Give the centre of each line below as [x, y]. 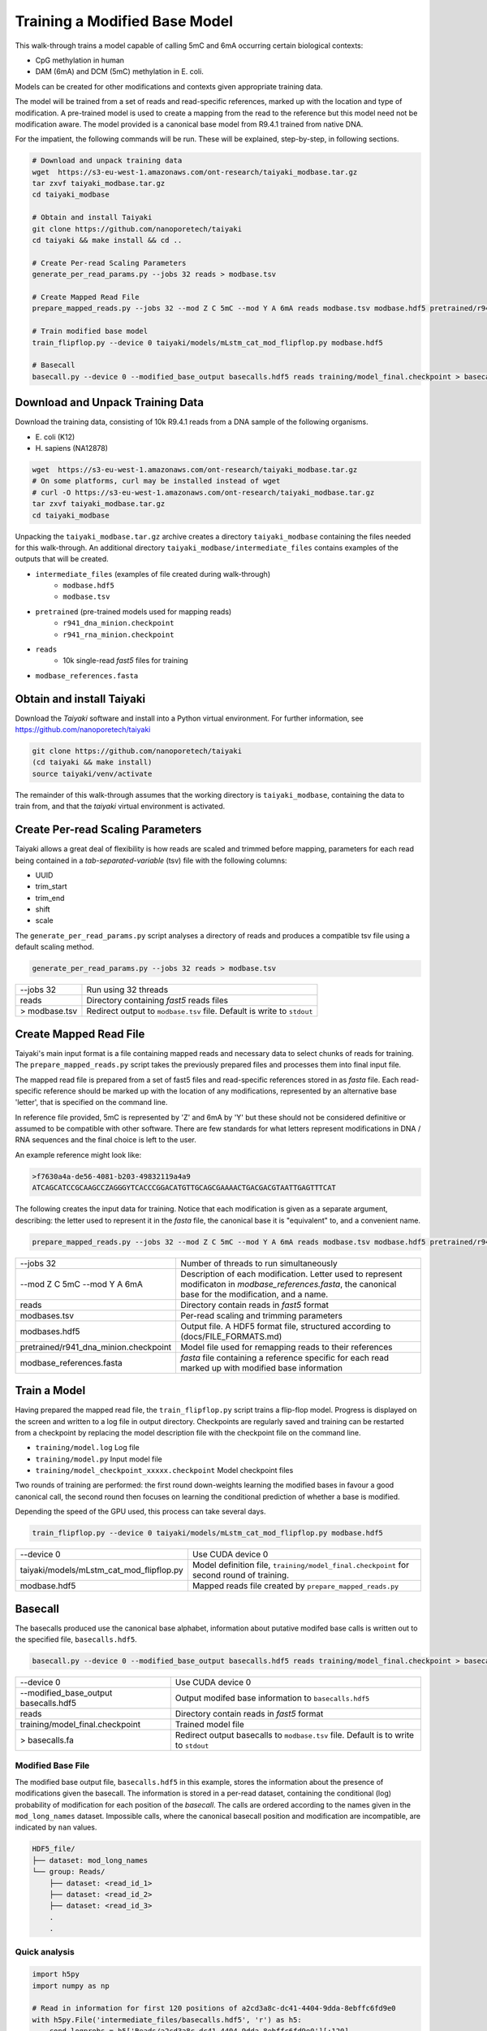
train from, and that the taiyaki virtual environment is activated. [120, 806]
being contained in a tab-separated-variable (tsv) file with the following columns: [151, 860]
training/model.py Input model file [99, 1459]
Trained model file [210, 1725]
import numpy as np [71, 1986]
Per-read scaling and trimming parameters [261, 1315]
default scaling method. [55, 947]
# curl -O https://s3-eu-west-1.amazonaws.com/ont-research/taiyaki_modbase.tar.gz [203, 492]
